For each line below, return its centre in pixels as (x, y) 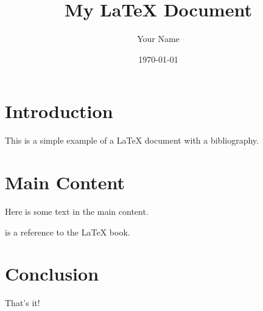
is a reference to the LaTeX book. (68, 232)
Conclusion (52, 274)
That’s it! (23, 303)
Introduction (59, 111)
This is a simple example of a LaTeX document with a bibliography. (132, 140)
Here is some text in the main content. (77, 211)
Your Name (158, 39)
